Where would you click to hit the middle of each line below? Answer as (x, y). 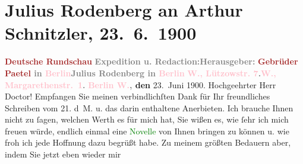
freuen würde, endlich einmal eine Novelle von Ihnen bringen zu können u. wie (147, 131)
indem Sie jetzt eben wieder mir (63, 154)
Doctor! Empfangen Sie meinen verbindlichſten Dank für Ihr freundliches (138, 96)
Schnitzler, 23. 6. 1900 (101, 33)
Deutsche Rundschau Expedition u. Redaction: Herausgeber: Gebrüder (151, 61)
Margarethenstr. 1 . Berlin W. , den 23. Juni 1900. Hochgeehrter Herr (141, 84)
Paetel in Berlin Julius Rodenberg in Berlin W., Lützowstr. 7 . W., (141, 73)
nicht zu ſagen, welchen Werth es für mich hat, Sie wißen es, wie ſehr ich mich (147, 119)
